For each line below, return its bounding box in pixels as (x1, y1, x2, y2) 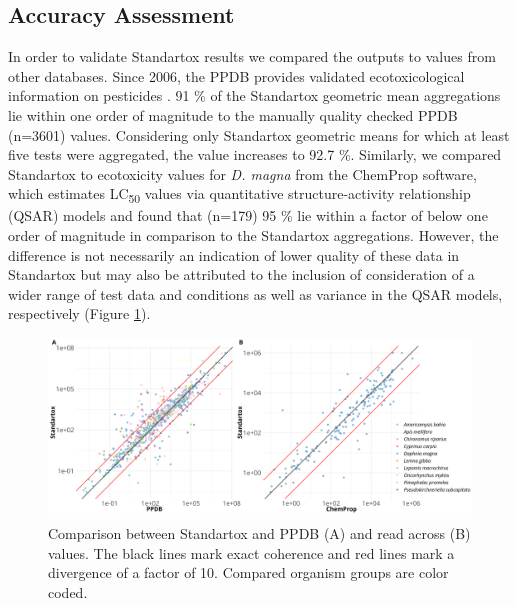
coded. (48, 581, 88, 602)
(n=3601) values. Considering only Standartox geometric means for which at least (8, 124, 510, 145)
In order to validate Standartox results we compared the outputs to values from (8, 46, 496, 67)
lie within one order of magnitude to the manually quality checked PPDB (8, 104, 458, 125)
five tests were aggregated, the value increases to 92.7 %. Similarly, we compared (8, 144, 502, 165)
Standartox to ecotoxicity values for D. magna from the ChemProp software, (8, 163, 477, 184)
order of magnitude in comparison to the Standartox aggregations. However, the (8, 225, 499, 246)
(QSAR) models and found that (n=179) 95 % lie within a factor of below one (8, 205, 488, 226)
